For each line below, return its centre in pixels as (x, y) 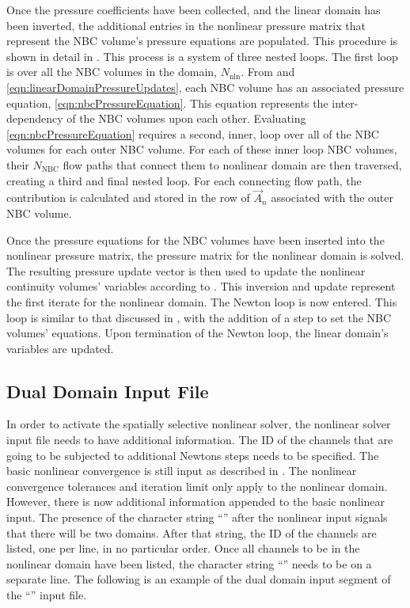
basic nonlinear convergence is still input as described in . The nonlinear (182, 471)
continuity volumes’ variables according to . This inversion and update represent (201, 286)
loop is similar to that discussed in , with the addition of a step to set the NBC (199, 317)
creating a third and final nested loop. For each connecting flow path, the (184, 180)
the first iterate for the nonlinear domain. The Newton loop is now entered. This (202, 301)
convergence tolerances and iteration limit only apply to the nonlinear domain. (197, 486)
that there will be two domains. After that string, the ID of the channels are (192, 532)
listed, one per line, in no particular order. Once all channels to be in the (183, 548)
